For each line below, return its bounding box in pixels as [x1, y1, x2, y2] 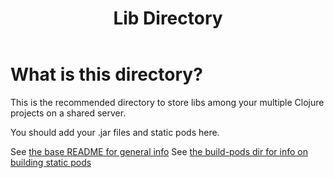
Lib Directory [113, 7, 223, 30]
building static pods [10, 156, 92, 168]
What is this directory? [10, 63, 203, 86]
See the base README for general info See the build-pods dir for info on [10, 145, 308, 157]
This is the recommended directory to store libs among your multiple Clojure [10, 96, 325, 108]
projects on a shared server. [10, 107, 127, 119]
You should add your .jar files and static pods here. [10, 126, 220, 138]
